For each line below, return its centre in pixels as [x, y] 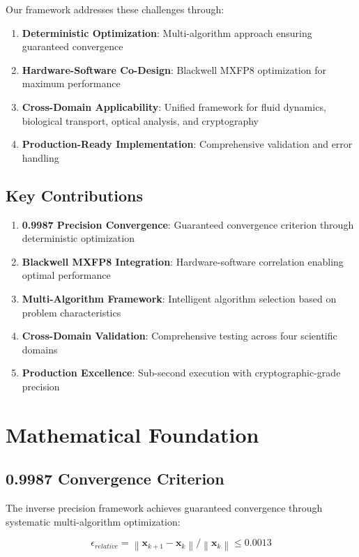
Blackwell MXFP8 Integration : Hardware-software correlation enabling [183, 261]
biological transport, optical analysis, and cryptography [140, 120]
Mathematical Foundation [132, 434]
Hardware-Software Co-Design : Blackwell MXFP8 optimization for [174, 69]
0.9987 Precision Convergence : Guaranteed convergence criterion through [188, 224]
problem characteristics [71, 312]
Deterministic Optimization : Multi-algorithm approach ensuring [167, 32]
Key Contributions [75, 195]
